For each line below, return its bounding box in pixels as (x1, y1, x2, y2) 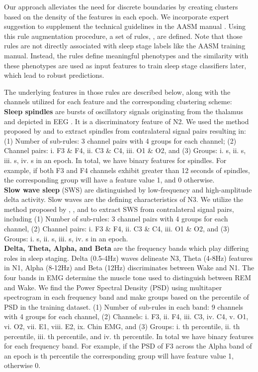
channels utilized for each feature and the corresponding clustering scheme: (4, 96, 232, 107)
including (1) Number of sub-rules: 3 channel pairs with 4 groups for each (4, 213, 228, 224)
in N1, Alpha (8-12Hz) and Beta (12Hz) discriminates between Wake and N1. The (4, 262, 255, 273)
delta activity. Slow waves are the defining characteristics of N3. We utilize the (4, 194, 243, 204)
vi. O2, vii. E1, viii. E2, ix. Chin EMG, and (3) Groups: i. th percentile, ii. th (4, 321, 240, 331)
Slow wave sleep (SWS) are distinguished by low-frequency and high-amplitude (4, 184, 252, 194)
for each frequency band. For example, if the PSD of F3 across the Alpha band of (4, 341, 252, 351)
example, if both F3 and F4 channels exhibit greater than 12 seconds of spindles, (4, 165, 250, 175)
